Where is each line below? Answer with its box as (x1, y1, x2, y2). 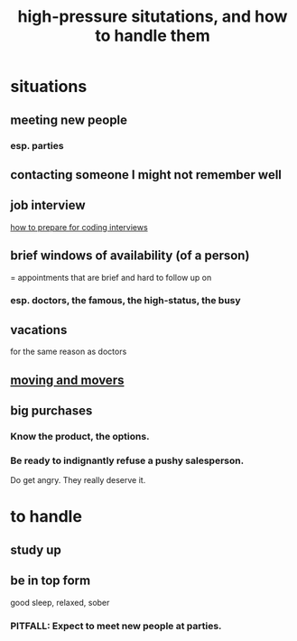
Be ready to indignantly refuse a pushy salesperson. (10, 454, 245, 467)
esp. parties (10, 139, 64, 152)
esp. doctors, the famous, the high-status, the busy (10, 294, 242, 307)
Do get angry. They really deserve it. (10, 475, 146, 486)
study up (10, 542, 61, 557)
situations (10, 77, 88, 97)
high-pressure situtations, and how (17, 6, 288, 27)
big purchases (10, 404, 93, 419)
